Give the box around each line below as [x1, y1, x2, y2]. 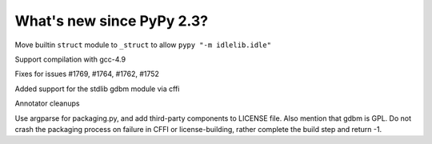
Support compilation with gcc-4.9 [14, 54, 126, 64]
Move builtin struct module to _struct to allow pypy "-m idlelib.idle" [14, 40, 272, 50]
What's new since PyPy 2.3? [14, 12, 209, 30]
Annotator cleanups [14, 98, 80, 108]
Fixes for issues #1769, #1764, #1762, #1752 [14, 69, 160, 79]
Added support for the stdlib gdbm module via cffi [14, 84, 180, 94]
